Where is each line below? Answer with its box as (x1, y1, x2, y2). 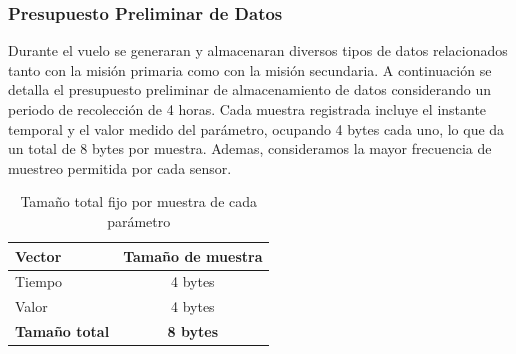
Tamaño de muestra (123, 245, 263, 266)
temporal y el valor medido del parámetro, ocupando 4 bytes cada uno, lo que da (8, 118, 505, 139)
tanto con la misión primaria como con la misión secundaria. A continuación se (8, 59, 492, 80)
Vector (15, 245, 62, 266)
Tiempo (15, 271, 63, 292)
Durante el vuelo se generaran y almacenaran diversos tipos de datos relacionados (8, 40, 508, 61)
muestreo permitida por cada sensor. (8, 157, 232, 178)
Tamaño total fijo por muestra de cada (20, 191, 258, 212)
